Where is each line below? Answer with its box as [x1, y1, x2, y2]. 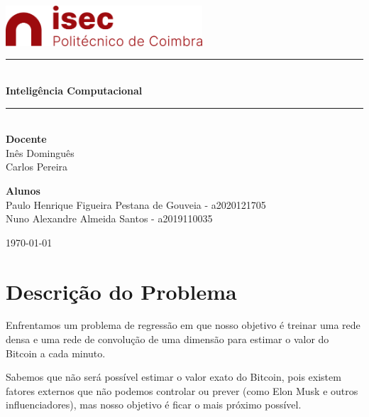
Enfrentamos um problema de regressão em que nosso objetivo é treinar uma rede [6, 318, 360, 332]
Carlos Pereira [6, 159, 68, 174]
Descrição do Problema [6, 276, 237, 305]
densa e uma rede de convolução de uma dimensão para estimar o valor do [6, 332, 329, 347]
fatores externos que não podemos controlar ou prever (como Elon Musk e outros [6, 383, 358, 398]
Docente [6, 131, 47, 146]
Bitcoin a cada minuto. [6, 345, 106, 360]
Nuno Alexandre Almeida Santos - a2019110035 [6, 211, 213, 226]
